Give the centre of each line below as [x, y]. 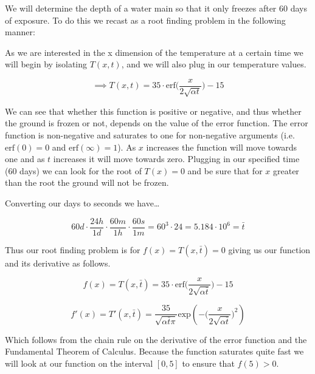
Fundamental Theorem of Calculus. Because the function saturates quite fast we [154, 351]
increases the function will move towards [222, 147]
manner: [20, 32]
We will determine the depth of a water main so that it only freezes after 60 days [156, 8]
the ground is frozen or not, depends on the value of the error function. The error [157, 123]
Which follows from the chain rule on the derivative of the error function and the [156, 339]
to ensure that [208, 363]
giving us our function [269, 249]
